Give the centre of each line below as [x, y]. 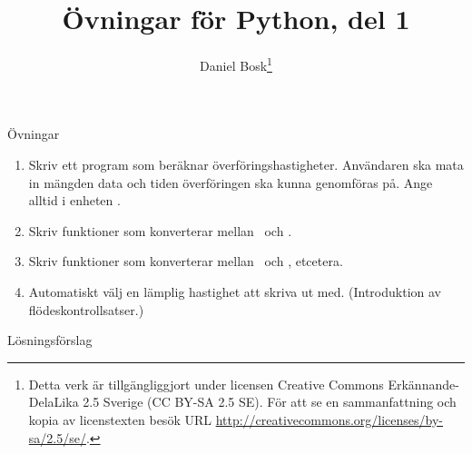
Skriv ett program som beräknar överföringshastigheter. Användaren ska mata [246, 164]
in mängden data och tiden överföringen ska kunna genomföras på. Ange [231, 182]
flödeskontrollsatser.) [86, 309]
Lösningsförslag [50, 340]
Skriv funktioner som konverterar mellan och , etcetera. [186, 261]
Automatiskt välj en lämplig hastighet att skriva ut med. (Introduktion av [235, 291]
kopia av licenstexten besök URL [120, 419]
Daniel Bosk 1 [236, 64]
